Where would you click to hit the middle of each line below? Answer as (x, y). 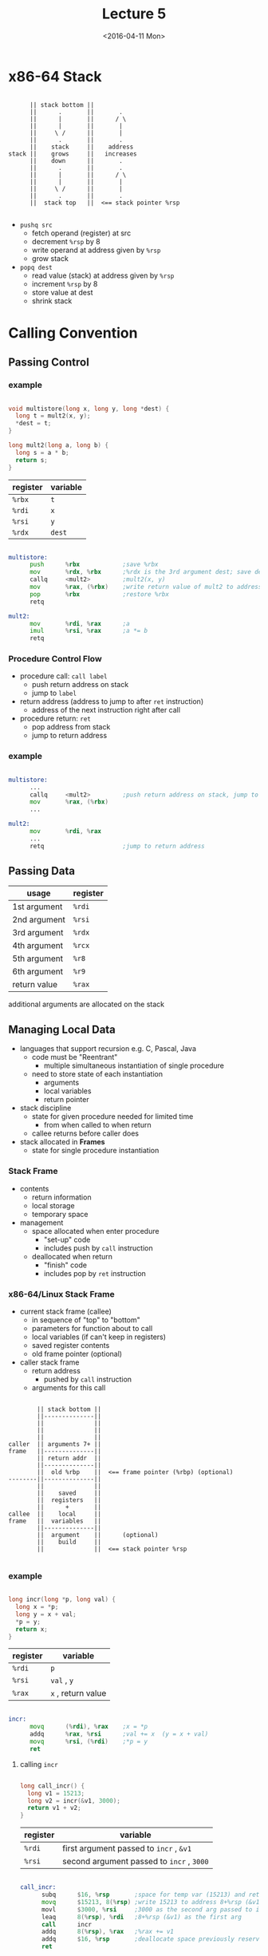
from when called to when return (97, 1125)
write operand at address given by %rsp (96, 250)
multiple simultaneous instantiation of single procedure (134, 1065)
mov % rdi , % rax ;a (79, 623)
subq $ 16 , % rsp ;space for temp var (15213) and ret (150, 1895)
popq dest (36, 267)
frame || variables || (55, 1521)
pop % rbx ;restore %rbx (99, 594)
